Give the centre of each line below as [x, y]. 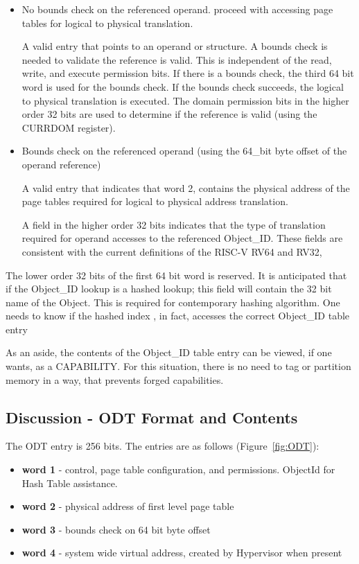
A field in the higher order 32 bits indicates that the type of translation [174, 224]
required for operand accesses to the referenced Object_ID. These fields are [182, 238]
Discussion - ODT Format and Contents [152, 417]
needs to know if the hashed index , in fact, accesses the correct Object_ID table [178, 316]
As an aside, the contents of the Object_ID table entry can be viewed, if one [169, 352]
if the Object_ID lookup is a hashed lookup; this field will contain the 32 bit [169, 289]
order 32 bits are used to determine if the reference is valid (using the [169, 114]
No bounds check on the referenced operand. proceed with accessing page [177, 9]
